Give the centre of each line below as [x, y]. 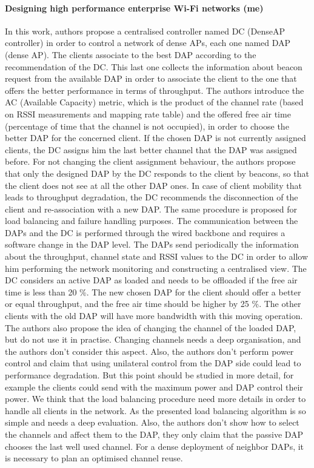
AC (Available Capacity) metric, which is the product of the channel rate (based [154, 102]
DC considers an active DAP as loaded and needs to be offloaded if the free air [151, 280]
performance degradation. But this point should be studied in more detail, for [149, 375]
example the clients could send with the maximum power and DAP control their [154, 387]
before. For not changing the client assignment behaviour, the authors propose [150, 161]
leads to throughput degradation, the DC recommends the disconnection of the [152, 197]
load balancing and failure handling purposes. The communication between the [152, 221]
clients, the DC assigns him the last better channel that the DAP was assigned [151, 149]
